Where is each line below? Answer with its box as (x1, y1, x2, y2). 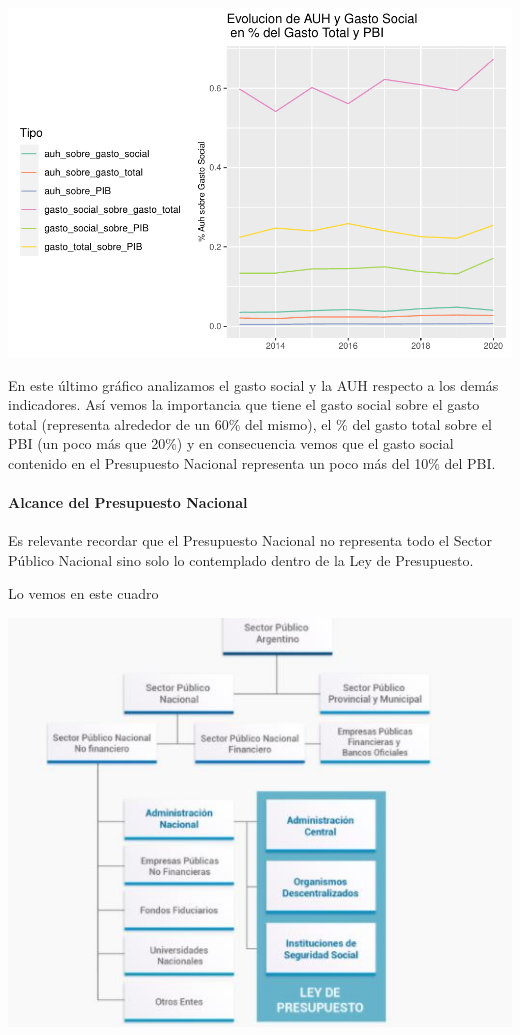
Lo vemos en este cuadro (8, 583, 159, 604)
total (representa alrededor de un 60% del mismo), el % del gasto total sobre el (8, 413, 492, 434)
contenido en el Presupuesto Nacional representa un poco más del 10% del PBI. (8, 452, 496, 473)
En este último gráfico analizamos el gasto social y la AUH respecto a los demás (8, 374, 499, 395)
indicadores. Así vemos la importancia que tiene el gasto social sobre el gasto (8, 394, 480, 415)
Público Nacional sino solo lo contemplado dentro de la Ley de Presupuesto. (8, 549, 474, 570)
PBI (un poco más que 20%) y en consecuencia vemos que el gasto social (8, 433, 454, 454)
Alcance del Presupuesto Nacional (8, 492, 248, 513)
